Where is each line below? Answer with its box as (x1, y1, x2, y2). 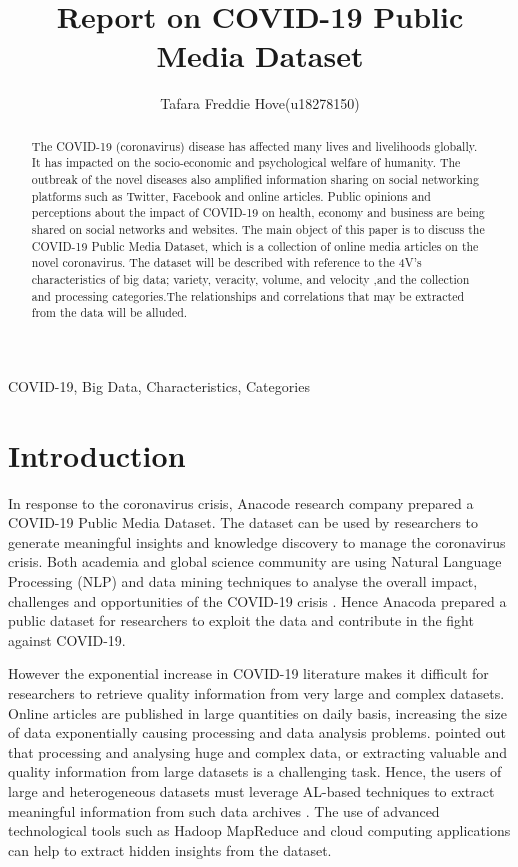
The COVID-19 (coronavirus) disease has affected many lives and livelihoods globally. (31, 137, 478, 154)
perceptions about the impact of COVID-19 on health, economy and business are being (31, 204, 485, 221)
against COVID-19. (8, 629, 126, 650)
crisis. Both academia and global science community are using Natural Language (8, 551, 502, 572)
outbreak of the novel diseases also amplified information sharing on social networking (31, 171, 479, 188)
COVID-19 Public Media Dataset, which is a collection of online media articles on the (31, 237, 479, 254)
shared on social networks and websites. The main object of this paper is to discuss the (31, 220, 485, 237)
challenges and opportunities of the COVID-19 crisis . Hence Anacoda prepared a (8, 590, 507, 611)
